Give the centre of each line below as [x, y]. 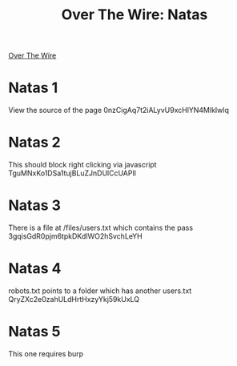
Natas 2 [35, 143]
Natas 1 [33, 88]
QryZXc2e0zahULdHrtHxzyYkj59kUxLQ [74, 299]
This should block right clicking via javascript [83, 165]
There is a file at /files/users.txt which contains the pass [101, 227]
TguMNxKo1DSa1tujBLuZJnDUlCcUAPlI [72, 173]
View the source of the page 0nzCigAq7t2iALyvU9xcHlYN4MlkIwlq [119, 111]
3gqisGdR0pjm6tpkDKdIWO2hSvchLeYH [75, 236]
